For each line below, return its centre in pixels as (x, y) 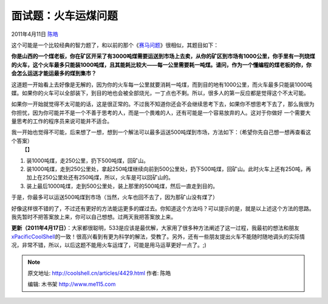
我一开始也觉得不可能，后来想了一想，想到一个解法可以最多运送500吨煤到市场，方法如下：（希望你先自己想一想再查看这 (161, 132)
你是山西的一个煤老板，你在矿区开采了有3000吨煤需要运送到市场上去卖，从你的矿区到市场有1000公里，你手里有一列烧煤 (163, 56)
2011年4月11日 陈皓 (35, 34)
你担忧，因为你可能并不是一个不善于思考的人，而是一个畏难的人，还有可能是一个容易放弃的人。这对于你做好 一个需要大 (161, 112)
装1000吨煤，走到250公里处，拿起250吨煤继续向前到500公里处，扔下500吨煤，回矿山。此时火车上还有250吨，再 (169, 169)
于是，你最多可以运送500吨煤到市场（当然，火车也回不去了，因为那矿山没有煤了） (114, 197)
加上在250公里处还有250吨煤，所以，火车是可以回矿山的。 (100, 178)
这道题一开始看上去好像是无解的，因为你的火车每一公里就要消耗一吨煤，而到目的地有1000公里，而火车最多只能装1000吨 (162, 85)
